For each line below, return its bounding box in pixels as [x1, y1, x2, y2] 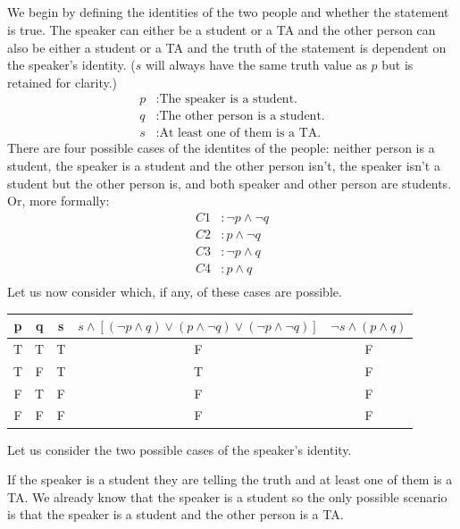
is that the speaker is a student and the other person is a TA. [7, 505, 344, 524]
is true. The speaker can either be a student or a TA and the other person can [7, 20, 436, 38]
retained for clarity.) [7, 72, 118, 91]
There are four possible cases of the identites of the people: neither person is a [7, 139, 435, 157]
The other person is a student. [159, 110, 325, 123]
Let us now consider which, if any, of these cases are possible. [7, 281, 342, 300]
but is [381, 55, 414, 74]
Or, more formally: [7, 191, 110, 210]
